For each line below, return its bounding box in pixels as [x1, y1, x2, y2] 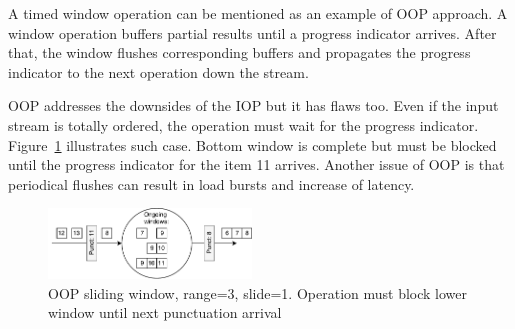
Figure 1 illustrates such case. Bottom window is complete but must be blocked [8, 134, 497, 155]
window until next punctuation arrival [48, 302, 282, 323]
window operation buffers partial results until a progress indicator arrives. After [8, 22, 497, 43]
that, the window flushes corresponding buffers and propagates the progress [8, 42, 471, 63]
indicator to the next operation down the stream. [8, 61, 309, 82]
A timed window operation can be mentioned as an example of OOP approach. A [8, 3, 508, 23]
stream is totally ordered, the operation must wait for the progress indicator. [8, 114, 479, 135]
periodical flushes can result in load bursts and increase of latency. [8, 173, 415, 194]
